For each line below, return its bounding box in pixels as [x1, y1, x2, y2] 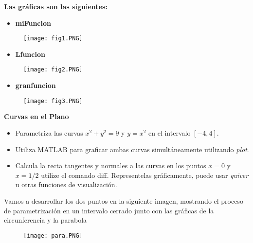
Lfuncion [15, 49, 45, 59]
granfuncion [15, 80, 56, 90]
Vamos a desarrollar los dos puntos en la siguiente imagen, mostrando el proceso [4, 195, 243, 206]
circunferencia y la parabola [4, 215, 87, 225]
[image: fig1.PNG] [23, 35, 83, 42]
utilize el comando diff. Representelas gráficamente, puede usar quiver [41, 170, 249, 180]
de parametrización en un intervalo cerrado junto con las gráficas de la [4, 205, 214, 215]
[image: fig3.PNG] [23, 97, 83, 104]
